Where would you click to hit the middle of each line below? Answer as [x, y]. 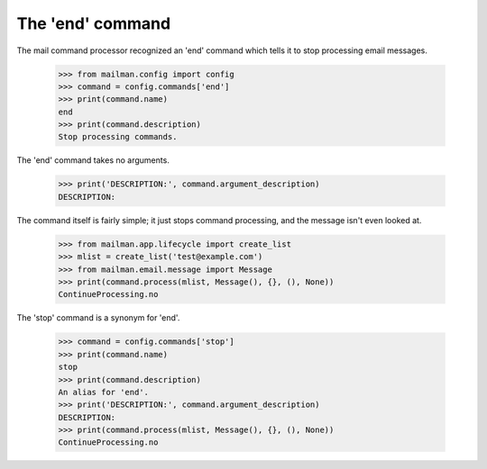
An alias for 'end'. [103, 392]
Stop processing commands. [118, 137]
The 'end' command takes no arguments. [93, 160]
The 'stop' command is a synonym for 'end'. [98, 318]
